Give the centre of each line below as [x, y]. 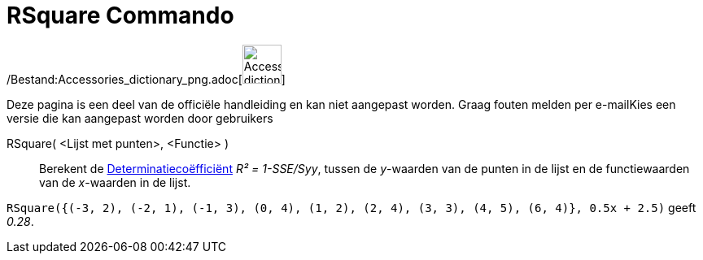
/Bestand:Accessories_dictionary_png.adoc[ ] [146, 79]
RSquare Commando [120, 15]
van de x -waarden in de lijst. [115, 182]
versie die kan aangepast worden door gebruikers [140, 118]
